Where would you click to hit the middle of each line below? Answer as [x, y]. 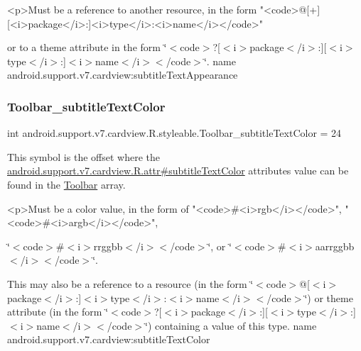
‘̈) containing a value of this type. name [231, 325]
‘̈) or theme [329, 297]
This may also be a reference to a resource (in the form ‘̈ [130, 283]
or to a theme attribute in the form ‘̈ [87, 47]
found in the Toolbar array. [66, 184]
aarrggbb [335, 246]
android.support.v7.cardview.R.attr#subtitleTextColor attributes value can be [178, 171]
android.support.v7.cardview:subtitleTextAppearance [123, 75]
